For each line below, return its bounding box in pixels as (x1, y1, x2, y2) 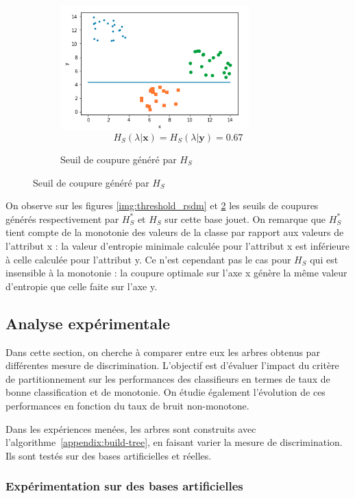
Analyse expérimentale (5, 312, 170, 333)
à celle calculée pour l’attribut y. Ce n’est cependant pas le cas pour (5, 252, 291, 266)
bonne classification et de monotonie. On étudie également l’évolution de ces (5, 385, 326, 399)
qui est (310, 252, 339, 266)
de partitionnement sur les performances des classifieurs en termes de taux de (5, 371, 330, 386)
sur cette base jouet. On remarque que (164, 211, 326, 226)
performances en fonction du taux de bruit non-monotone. (5, 398, 249, 412)
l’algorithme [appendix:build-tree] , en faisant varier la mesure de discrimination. (5, 435, 343, 449)
